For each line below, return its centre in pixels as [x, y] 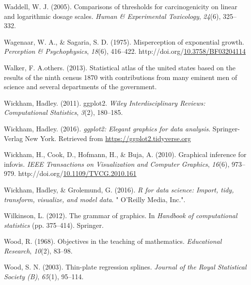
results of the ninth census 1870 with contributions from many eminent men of [121, 77]
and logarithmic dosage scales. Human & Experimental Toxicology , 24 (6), [112, 16]
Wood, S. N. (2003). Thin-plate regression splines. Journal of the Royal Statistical [125, 267]
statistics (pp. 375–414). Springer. [54, 225]
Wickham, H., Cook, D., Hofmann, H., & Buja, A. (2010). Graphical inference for [125, 154]
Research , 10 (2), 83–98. [38, 250]
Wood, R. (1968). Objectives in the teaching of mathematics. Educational [113, 241]
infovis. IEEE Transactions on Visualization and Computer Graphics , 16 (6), [117, 164]
